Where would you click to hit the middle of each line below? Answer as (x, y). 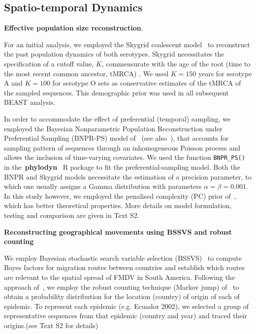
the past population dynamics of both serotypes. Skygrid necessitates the (114, 54)
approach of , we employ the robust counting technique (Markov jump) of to (122, 287)
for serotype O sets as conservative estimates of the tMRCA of (147, 83)
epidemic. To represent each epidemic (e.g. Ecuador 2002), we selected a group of (127, 306)
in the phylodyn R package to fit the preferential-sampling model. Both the (122, 167)
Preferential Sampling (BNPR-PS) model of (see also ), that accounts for (116, 138)
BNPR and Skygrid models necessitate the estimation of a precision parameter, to (128, 176)
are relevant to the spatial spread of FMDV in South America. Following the (120, 277)
